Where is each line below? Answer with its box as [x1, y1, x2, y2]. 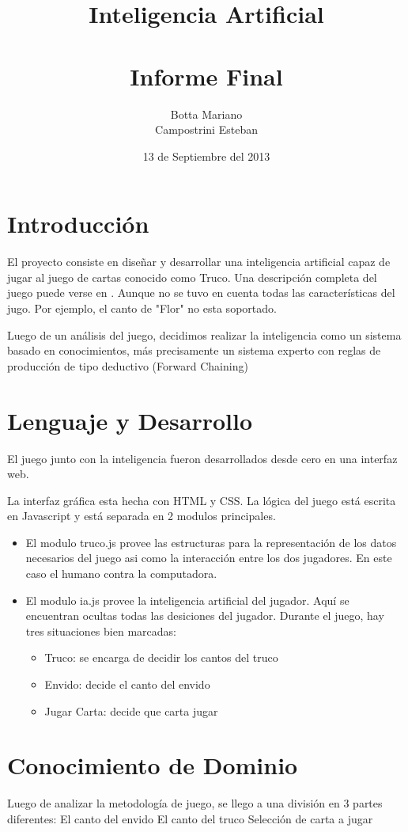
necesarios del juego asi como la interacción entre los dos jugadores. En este [25, 549, 392, 566]
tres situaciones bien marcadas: [25, 622, 176, 639]
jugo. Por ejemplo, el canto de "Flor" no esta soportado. [7, 300, 277, 316]
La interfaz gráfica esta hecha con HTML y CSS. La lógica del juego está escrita [7, 492, 396, 508]
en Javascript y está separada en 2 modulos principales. [7, 507, 276, 524]
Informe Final [130, 59, 283, 92]
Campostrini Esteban [155, 121, 258, 138]
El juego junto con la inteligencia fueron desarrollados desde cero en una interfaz [7, 450, 398, 466]
